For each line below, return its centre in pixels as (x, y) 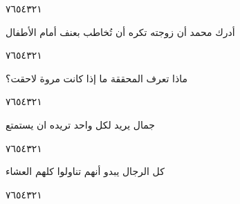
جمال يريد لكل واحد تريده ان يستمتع (81, 124)
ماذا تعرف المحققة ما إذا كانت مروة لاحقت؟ (96, 78)
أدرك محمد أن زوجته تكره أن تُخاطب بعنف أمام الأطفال (120, 31)
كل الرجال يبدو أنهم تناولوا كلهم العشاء (85, 171)
